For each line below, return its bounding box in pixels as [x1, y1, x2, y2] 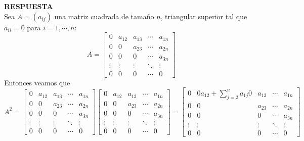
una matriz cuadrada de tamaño [54, 11, 154, 21]
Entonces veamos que [4, 77, 70, 87]
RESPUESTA [4, 1, 53, 11]
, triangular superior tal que [160, 11, 247, 21]
